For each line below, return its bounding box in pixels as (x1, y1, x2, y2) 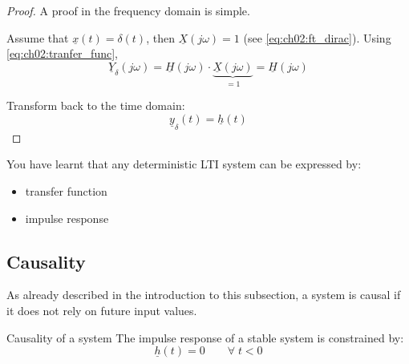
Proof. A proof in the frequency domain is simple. (6, 2, 250, 18)
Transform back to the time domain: (6, 97, 185, 114)
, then (146, 29, 175, 46)
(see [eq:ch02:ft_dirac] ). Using (243, 29, 391, 46)
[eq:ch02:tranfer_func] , (6, 45, 118, 62)
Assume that (6, 29, 69, 46)
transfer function (25, 183, 107, 200)
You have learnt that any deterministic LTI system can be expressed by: (6, 156, 362, 172)
